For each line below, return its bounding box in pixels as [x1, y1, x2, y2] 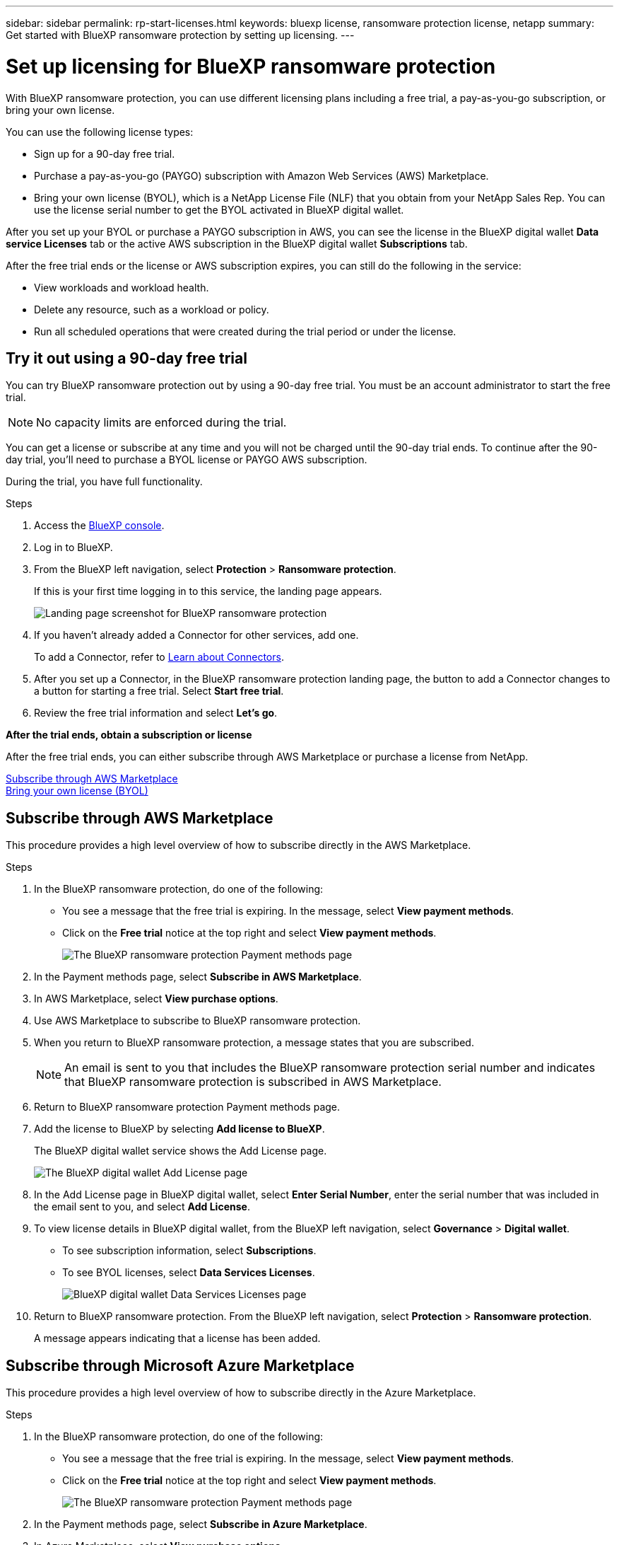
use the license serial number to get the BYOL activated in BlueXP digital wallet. [34, 203, 404, 216]
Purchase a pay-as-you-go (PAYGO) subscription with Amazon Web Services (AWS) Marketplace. [34, 169, 489, 182]
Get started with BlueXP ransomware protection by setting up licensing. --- [6, 29, 355, 41]
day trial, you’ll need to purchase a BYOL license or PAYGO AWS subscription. [6, 453, 367, 466]
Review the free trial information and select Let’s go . [34, 707, 278, 719]
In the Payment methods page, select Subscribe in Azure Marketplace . [34, 1518, 367, 1531]
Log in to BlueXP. [34, 541, 113, 554]
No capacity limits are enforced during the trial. [36, 415, 287, 430]
